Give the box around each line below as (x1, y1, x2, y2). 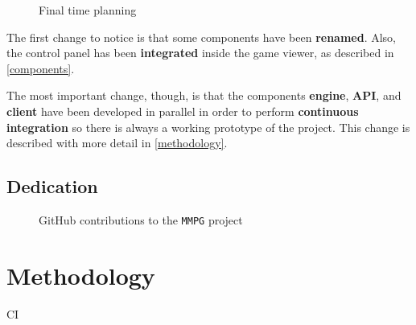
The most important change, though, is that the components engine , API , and (6, 87, 402, 104)
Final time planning (39, 2, 137, 18)
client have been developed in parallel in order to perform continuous (6, 102, 359, 119)
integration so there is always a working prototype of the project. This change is (6, 118, 410, 135)
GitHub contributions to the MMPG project (39, 211, 243, 228)
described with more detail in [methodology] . (6, 134, 228, 151)
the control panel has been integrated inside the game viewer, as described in (6, 44, 394, 61)
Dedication (6, 174, 98, 199)
